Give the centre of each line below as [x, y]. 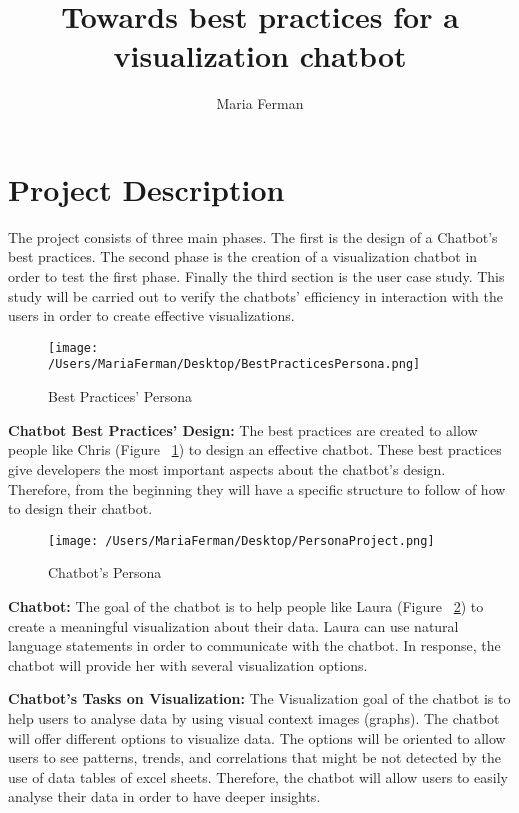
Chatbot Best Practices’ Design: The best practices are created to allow [243, 429]
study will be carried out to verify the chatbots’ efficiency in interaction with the [255, 295]
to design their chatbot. [80, 508]
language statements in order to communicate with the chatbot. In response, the [254, 645]
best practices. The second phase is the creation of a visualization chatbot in [243, 256]
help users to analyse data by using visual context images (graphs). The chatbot [254, 717]
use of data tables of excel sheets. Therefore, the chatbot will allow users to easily [258, 776]
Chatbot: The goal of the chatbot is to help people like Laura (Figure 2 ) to [246, 605]
